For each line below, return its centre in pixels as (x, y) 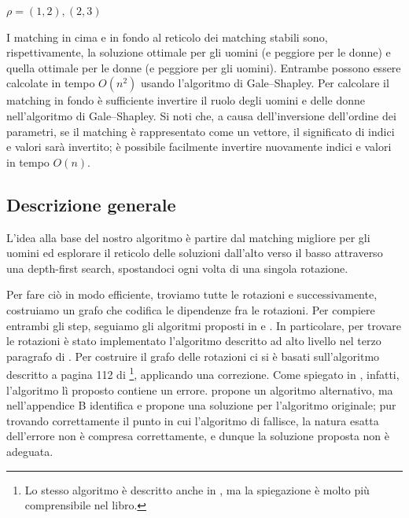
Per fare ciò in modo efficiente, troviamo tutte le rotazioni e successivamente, (192, 294)
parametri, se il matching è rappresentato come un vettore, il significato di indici (201, 131)
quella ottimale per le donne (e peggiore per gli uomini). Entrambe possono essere (204, 67)
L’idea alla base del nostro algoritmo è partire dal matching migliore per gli (188, 237)
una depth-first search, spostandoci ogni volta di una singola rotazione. (177, 268)
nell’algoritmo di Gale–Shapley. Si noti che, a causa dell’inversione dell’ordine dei (201, 115)
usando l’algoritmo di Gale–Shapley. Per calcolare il (265, 83)
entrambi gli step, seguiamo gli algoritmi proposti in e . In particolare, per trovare (204, 325)
